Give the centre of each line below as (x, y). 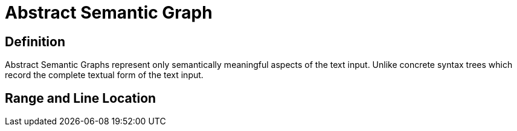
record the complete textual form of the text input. (104, 75)
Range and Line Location (81, 98)
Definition (35, 41)
